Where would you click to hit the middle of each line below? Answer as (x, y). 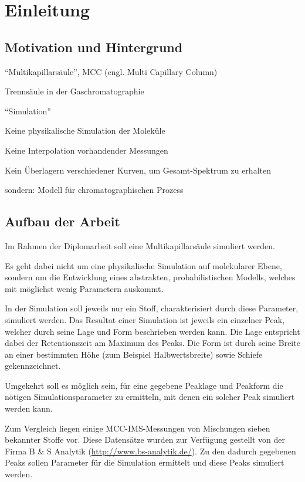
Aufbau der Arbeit (62, 221)
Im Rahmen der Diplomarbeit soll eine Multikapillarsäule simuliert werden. (140, 245)
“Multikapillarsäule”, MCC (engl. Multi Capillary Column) (111, 71)
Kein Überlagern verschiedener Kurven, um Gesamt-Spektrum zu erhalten (138, 170)
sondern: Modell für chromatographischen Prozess (94, 190)
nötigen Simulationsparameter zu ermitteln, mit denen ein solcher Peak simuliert (150, 397)
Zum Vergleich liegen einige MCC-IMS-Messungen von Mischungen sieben (138, 428)
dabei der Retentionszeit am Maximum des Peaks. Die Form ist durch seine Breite (152, 343)
